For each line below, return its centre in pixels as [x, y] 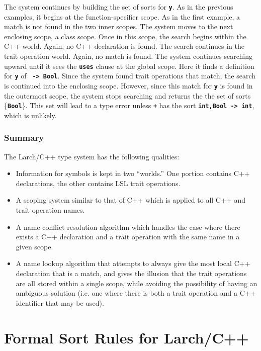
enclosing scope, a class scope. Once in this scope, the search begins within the [125, 36]
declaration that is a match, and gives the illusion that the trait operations [131, 273]
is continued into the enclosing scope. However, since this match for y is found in [128, 85]
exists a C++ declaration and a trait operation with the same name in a [128, 237]
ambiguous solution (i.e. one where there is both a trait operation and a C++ [136, 293]
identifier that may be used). [60, 302]
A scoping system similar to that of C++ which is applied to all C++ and [130, 200]
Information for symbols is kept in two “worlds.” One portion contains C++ [133, 173]
